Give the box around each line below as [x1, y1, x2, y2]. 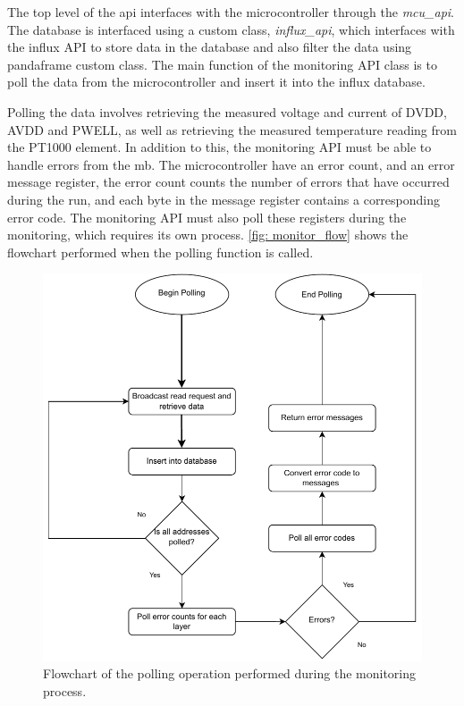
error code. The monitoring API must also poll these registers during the [7, 207, 407, 226]
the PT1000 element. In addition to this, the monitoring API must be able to [7, 138, 432, 156]
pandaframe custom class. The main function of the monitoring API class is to [7, 55, 437, 73]
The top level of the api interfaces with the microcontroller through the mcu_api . [7, 3, 454, 21]
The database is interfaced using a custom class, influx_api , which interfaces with [7, 20, 455, 38]
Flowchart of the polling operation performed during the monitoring [43, 664, 417, 683]
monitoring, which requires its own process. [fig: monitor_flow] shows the [7, 225, 409, 244]
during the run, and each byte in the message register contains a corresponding [7, 189, 441, 208]
